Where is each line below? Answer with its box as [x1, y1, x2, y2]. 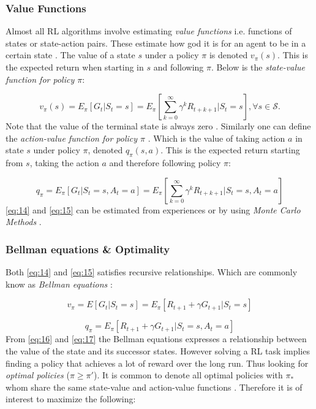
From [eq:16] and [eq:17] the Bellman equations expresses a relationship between [6, 332, 307, 345]
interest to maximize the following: [6, 392, 136, 405]
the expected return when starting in [6, 61, 144, 73]
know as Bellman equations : [6, 277, 113, 290]
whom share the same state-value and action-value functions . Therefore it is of [6, 380, 303, 393]
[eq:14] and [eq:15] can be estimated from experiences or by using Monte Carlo [6, 203, 301, 216]
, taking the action [29, 156, 99, 169]
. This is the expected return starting [160, 143, 300, 156]
